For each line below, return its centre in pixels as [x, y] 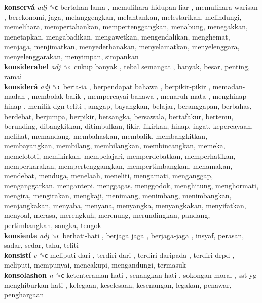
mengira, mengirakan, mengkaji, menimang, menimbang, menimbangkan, [118, 195]
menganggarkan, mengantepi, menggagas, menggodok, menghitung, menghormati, [131, 185]
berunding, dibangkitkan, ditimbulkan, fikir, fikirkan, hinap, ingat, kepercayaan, [129, 126]
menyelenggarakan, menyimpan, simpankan [71, 56]
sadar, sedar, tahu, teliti [41, 245]
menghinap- [231, 96]
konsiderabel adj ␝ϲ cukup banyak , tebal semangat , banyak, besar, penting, [127, 66]
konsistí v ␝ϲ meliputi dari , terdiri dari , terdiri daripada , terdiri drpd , [119, 255]
